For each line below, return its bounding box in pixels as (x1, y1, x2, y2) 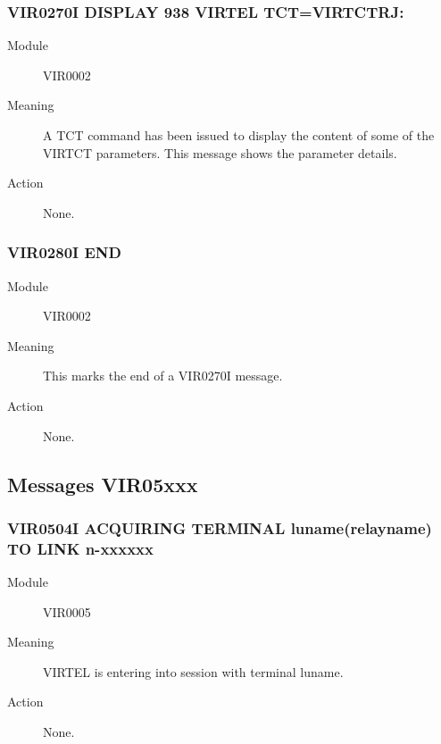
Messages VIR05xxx (7, 470, 198, 497)
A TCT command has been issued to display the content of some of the (43, 126, 435, 144)
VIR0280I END (7, 241, 122, 263)
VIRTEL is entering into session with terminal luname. (43, 662, 344, 681)
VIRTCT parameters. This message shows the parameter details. (43, 143, 397, 162)
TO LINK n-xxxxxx (7, 537, 154, 559)
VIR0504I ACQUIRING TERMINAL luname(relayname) (7, 516, 432, 539)
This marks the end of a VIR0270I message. (43, 366, 283, 385)
